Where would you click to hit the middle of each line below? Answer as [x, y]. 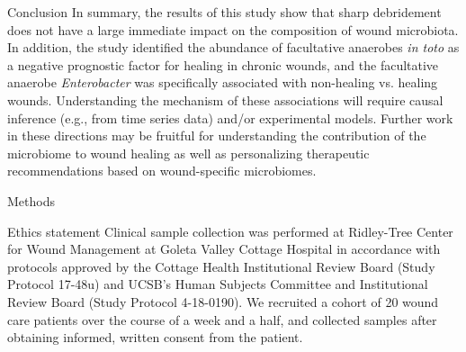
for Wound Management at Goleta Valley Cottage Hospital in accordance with [224, 249]
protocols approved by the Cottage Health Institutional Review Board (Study [221, 266]
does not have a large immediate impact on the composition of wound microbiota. [233, 29]
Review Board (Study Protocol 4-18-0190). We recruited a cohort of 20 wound [223, 301]
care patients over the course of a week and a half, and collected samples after [222, 319]
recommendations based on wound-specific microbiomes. [162, 171]
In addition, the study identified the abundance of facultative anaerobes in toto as [233, 47]
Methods [31, 200]
